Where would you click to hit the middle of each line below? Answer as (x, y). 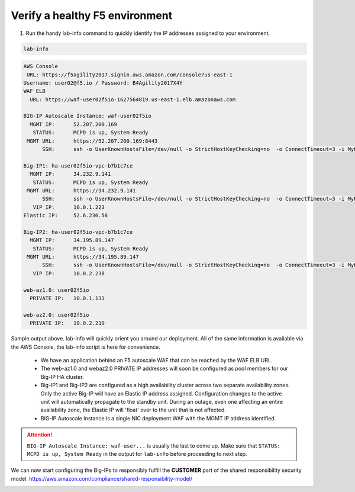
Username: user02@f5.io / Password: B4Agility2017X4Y (103, 83)
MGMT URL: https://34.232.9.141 (81, 190)
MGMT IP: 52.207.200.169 (74, 124)
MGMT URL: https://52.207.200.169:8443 (92, 141)
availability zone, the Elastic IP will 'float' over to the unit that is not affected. (133, 410)
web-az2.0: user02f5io (56, 315)
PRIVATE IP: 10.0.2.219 (67, 323)
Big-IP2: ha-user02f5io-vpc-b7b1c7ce (78, 232)
